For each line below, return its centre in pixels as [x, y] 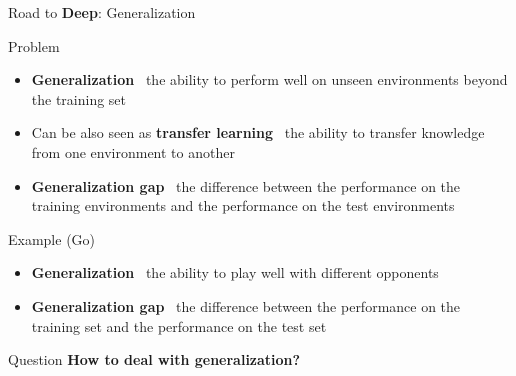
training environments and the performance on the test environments [243, 205]
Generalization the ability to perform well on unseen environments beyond [269, 79]
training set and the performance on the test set [179, 325]
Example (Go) [52, 238]
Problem [34, 45]
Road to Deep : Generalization [102, 12]
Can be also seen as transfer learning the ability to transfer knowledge [258, 132]
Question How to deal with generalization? [154, 359]
